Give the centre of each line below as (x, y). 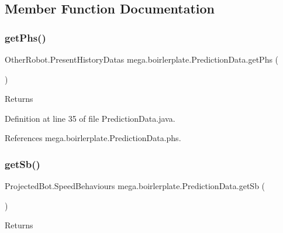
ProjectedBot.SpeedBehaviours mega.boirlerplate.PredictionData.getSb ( (135, 186)
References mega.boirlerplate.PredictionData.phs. (93, 138)
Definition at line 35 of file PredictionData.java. (90, 118)
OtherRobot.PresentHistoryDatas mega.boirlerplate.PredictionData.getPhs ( (142, 59)
